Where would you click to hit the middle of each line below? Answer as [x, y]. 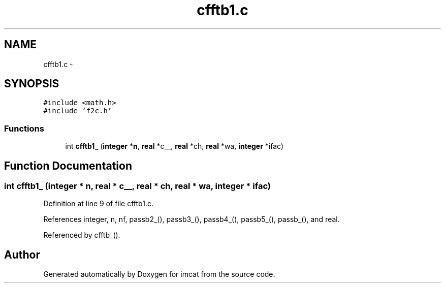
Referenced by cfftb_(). [82, 235]
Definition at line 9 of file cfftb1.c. [98, 204]
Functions [24, 128]
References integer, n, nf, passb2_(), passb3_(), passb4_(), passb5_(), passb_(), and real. [192, 219]
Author [22, 254]
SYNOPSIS [32, 84]
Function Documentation [68, 166]
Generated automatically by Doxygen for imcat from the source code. [159, 274]
